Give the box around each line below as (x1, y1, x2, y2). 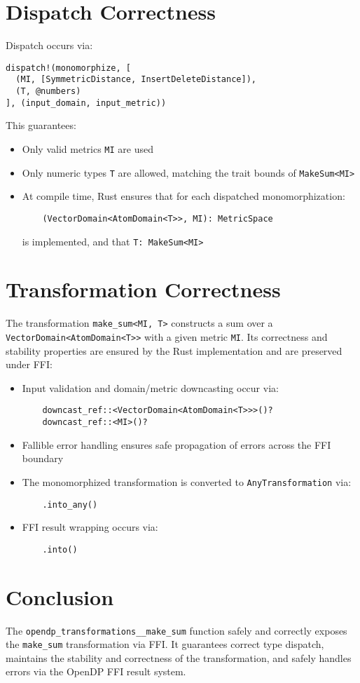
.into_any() (42, 499, 98, 510)
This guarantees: (6, 118, 76, 133)
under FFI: (6, 357, 53, 372)
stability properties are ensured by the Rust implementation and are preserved (6, 343, 342, 358)
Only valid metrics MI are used (22, 141, 154, 156)
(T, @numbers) (15, 86, 81, 97)
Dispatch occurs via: (6, 38, 93, 53)
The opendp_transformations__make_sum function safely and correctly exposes (6, 623, 347, 637)
